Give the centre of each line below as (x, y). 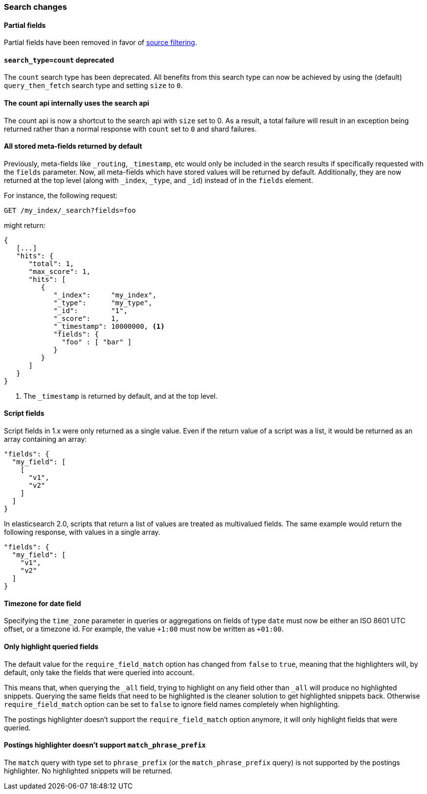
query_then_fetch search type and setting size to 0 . (93, 86)
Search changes (35, 7)
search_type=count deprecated (59, 60)
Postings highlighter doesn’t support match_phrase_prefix (105, 745)
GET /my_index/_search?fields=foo (70, 210)
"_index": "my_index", (105, 295)
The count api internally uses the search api (77, 103)
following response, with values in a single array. (82, 532)
